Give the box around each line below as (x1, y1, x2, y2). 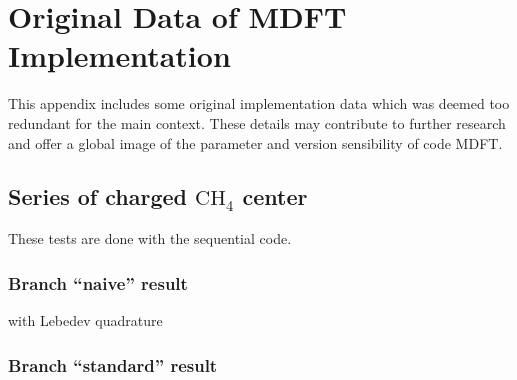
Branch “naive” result (8, 270, 188, 295)
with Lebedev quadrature (8, 310, 163, 331)
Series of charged (8, 181, 188, 212)
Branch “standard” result (8, 352, 218, 377)
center (242, 181, 308, 212)
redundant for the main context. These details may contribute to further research (8, 112, 506, 133)
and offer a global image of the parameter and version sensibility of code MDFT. (8, 132, 503, 153)
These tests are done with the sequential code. (8, 228, 292, 249)
